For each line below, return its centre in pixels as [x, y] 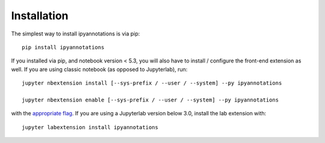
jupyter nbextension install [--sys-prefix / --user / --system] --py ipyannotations [152, 83]
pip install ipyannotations [63, 47]
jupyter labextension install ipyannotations [90, 127]
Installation [40, 16]
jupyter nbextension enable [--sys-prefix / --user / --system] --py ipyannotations [150, 100]
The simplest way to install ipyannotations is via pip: [76, 34]
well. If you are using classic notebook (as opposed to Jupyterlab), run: [99, 69]
